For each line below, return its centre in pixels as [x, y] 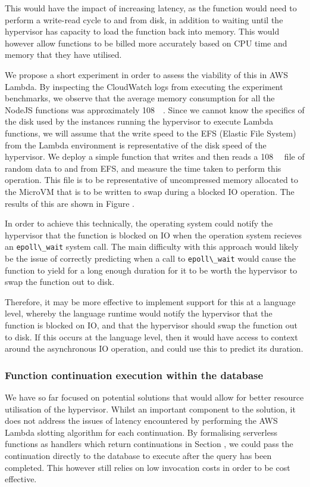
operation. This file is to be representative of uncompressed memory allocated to [151, 180]
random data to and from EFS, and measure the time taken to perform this [143, 168]
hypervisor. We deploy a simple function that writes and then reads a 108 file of [155, 156]
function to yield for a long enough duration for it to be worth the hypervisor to [151, 270]
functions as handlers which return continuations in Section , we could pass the [149, 444]
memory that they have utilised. [63, 55]
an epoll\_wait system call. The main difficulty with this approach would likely [152, 246]
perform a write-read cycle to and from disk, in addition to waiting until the [144, 19]
